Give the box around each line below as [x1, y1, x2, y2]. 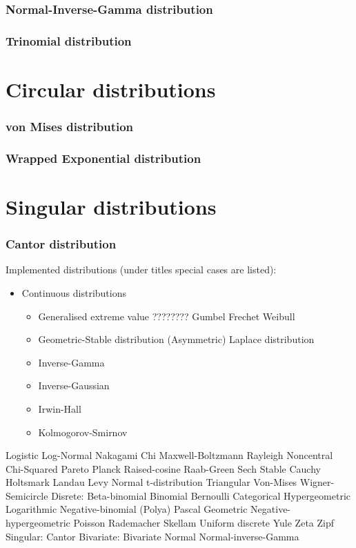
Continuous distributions [21, 285, 126, 300]
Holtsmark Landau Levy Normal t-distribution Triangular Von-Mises [6, 475, 297, 489]
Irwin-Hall [38, 401, 81, 415]
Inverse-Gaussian [38, 378, 110, 393]
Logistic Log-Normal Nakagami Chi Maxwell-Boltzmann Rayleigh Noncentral [6, 448, 333, 462]
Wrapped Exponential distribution [6, 149, 201, 166]
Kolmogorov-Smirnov [38, 424, 128, 439]
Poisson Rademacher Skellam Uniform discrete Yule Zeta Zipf [73, 516, 335, 530]
